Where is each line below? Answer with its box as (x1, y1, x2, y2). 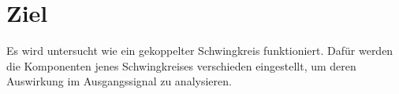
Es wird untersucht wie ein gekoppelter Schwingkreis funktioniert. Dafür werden (6, 42, 393, 59)
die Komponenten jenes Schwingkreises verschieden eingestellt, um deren (6, 57, 356, 74)
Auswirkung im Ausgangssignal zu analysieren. (6, 73, 232, 89)
